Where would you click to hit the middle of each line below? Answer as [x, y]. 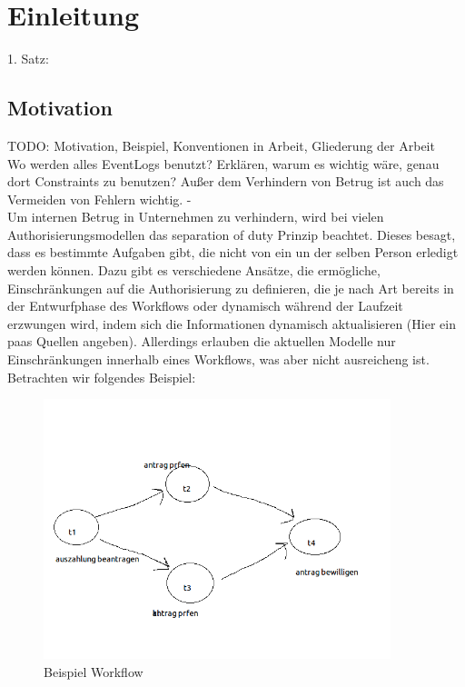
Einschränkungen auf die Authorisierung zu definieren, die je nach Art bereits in [231, 288]
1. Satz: [28, 59]
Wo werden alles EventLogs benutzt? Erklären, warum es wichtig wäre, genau [223, 163]
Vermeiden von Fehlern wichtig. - [99, 199]
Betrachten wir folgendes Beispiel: [102, 377]
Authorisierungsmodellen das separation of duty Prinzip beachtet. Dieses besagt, [232, 234]
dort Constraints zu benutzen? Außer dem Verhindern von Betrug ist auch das [226, 181]
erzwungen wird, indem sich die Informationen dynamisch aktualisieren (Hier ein [232, 323]
